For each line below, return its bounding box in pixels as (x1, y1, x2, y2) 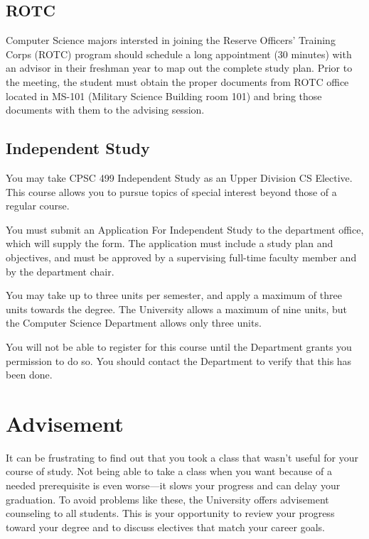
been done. (6, 367, 53, 382)
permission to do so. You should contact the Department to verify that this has (6, 353, 352, 368)
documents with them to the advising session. (6, 102, 205, 117)
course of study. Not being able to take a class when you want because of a (6, 464, 332, 479)
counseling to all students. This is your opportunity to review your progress (6, 506, 335, 521)
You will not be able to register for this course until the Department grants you (6, 339, 352, 354)
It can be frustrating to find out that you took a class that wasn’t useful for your (6, 450, 359, 464)
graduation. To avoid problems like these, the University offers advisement (6, 491, 329, 506)
